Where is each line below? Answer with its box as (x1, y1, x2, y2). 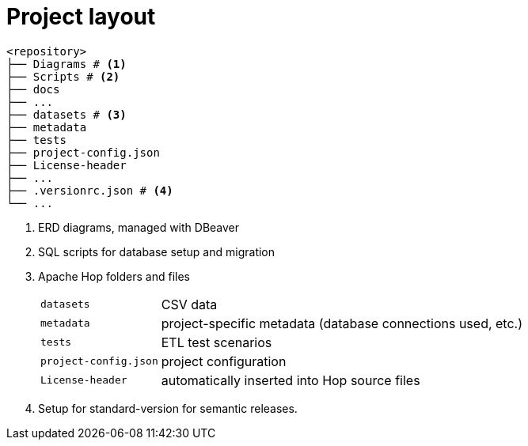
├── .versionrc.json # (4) (6, 183, 173, 197)
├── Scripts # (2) (6, 70, 120, 83)
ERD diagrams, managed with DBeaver (38, 220, 240, 234)
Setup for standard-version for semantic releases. (38, 401, 298, 415)
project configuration (161, 353, 287, 369)
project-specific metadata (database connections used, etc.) (161, 315, 523, 331)
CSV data (161, 296, 218, 312)
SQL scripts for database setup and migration (38, 244, 275, 259)
